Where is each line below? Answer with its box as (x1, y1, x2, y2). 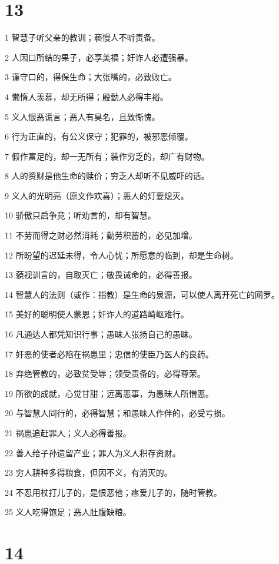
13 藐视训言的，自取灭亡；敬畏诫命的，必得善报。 (5, 268, 197, 281)
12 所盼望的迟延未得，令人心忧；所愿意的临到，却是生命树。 (5, 248, 238, 261)
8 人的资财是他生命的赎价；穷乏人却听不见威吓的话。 (5, 170, 210, 182)
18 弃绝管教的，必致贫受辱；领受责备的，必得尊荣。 (5, 367, 205, 380)
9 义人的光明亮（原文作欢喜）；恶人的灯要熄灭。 (5, 189, 189, 201)
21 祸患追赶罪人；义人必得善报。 (5, 427, 131, 439)
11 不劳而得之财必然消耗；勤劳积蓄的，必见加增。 (5, 229, 197, 241)
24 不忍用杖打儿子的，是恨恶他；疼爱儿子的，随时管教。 (5, 486, 222, 498)
